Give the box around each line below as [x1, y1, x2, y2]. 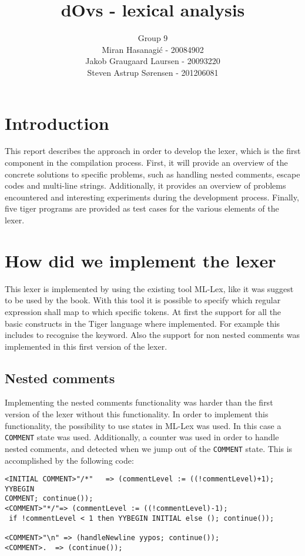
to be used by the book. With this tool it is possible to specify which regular [5, 294, 281, 306]
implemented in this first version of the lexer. [5, 340, 167, 352]
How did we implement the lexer [5, 248, 276, 272]
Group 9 [138, 32, 168, 44]
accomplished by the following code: [5, 454, 134, 466]
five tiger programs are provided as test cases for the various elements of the [5, 202, 279, 215]
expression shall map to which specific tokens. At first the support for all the [5, 305, 281, 317]
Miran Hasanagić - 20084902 [102, 43, 204, 55]
